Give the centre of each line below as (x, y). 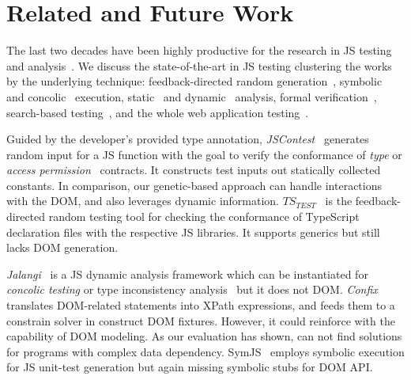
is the (339, 201)
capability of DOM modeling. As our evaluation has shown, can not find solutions (204, 336)
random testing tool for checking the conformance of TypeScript (204, 217)
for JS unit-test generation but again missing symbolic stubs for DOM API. (190, 367)
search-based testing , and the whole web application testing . (158, 112)
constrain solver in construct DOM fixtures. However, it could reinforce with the (201, 320)
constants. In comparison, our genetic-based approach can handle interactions (194, 185)
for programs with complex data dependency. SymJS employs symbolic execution (205, 351)
